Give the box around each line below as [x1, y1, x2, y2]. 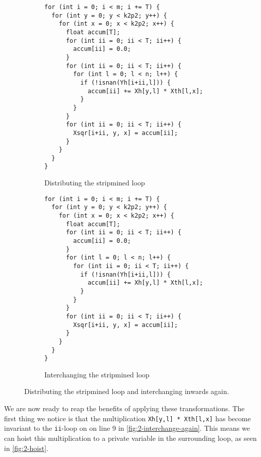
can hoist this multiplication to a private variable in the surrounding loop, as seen [4, 432, 257, 443]
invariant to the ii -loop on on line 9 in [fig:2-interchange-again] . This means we [4, 423, 250, 433]
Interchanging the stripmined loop [44, 369, 150, 379]
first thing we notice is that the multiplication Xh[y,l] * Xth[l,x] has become [4, 413, 251, 423]
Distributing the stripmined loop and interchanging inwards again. [24, 386, 229, 397]
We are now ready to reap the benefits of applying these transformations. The [4, 403, 245, 414]
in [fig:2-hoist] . [4, 442, 49, 453]
